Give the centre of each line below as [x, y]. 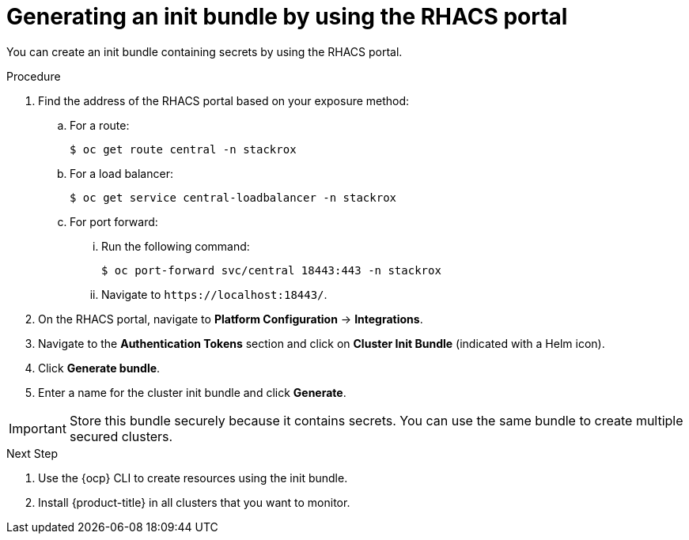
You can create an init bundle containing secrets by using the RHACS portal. [204, 51]
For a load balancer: [121, 173]
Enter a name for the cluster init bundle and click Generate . [192, 392]
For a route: [100, 125]
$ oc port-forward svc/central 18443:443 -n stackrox [271, 270]
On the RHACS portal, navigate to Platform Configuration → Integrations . [231, 319]
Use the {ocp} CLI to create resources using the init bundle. [193, 478]
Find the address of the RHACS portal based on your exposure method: [224, 100]
